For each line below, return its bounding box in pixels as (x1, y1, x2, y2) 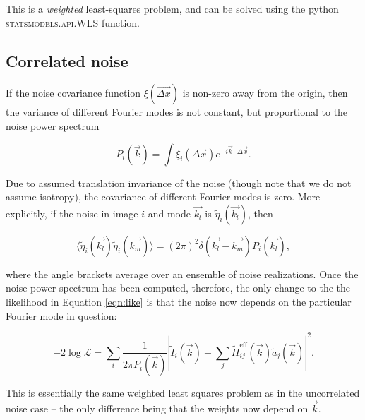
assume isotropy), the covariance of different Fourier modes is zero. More (6, 189, 321, 204)
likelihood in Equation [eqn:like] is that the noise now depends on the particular (6, 294, 352, 308)
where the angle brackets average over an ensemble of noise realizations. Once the (6, 266, 359, 281)
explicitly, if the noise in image (6, 205, 138, 220)
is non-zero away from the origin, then (182, 85, 348, 100)
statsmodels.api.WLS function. (6, 15, 140, 30)
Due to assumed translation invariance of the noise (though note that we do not (6, 175, 352, 190)
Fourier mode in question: (6, 308, 117, 323)
